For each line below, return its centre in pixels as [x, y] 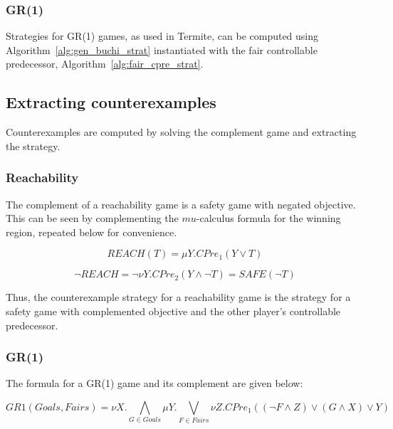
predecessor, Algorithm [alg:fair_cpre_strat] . [105, 64]
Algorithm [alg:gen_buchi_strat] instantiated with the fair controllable [162, 49]
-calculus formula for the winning [268, 218]
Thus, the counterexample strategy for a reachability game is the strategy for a [178, 297]
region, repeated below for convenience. [91, 232]
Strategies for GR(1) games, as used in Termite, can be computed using [162, 36]
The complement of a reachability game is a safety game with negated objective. [181, 204]
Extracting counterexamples [111, 102]
